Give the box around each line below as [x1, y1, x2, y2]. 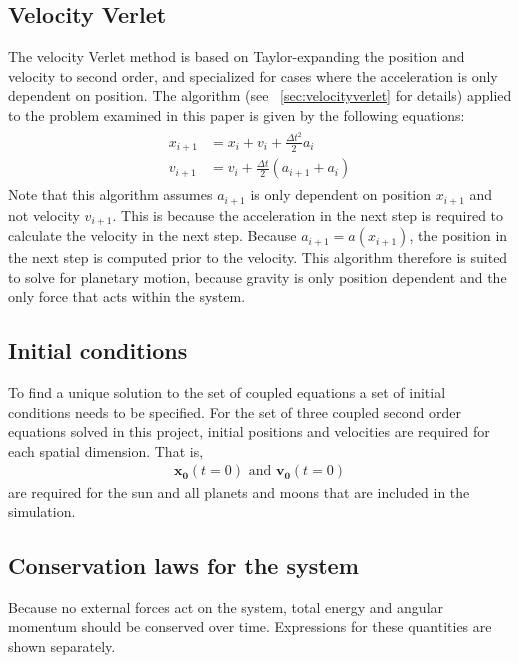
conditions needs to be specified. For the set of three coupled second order [8, 401, 461, 422]
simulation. [8, 501, 76, 522]
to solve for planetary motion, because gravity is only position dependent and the [8, 266, 507, 287]
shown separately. [8, 636, 116, 657]
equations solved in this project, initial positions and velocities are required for [8, 421, 490, 442]
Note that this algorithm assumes [8, 184, 213, 205]
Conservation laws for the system [8, 550, 359, 581]
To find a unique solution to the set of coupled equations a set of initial [8, 382, 446, 403]
